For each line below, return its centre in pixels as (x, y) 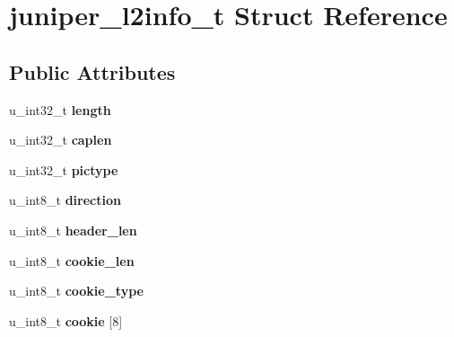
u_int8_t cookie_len (72, 260)
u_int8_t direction (65, 200)
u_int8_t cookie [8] (66, 320)
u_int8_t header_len (73, 230)
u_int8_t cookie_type (76, 291)
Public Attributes (92, 71)
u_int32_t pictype (64, 169)
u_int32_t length (60, 109)
